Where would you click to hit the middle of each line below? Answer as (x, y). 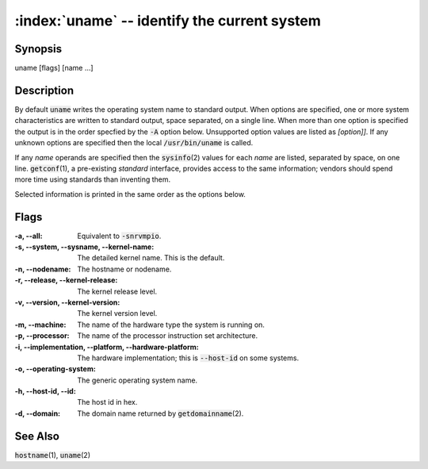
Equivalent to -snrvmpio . (119, 236)
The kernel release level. (117, 291)
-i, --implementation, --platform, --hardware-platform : (107, 347)
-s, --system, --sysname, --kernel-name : (84, 247)
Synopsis (38, 49)
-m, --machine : (40, 325)
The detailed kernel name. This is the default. (151, 258)
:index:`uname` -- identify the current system (168, 21)
